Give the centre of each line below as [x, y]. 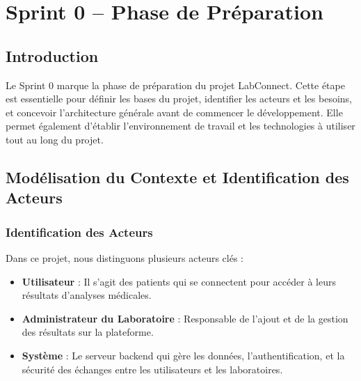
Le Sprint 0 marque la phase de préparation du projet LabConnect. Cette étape [175, 85]
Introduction [52, 55]
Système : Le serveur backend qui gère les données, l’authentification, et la [183, 355]
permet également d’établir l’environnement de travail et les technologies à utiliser [180, 126]
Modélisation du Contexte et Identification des [177, 177]
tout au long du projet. [55, 139]
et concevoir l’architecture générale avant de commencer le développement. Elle [174, 112]
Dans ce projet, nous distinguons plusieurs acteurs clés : [125, 257]
